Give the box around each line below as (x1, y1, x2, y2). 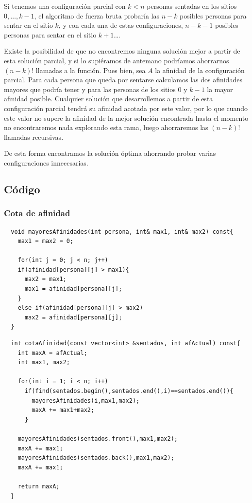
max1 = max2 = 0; (17, 238, 74, 245)
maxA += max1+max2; (32, 407, 95, 414)
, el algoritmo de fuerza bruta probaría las (34, 10, 159, 20)
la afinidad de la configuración (155, 65, 245, 75)
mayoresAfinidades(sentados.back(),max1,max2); (17, 454, 174, 462)
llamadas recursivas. (4, 131, 64, 142)
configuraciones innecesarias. (4, 157, 88, 168)
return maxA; (17, 483, 60, 490)
